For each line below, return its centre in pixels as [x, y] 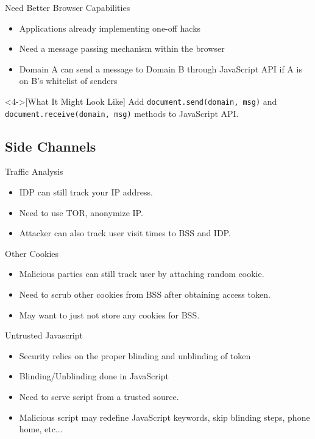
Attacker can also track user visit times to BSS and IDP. [125, 233]
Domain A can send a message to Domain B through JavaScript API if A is [161, 68]
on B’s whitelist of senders [68, 81]
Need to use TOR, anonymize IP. [81, 212]
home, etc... [41, 429]
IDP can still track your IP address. [86, 192]
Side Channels [51, 146]
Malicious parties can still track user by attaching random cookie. [142, 274]
